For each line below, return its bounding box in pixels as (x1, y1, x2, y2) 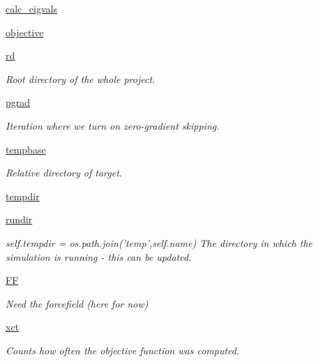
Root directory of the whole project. (6, 71, 156, 86)
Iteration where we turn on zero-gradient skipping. (6, 118, 220, 133)
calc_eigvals (6, 1, 57, 15)
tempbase (6, 142, 46, 156)
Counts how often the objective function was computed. (6, 342, 240, 357)
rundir (6, 212, 33, 227)
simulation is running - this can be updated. (6, 249, 192, 264)
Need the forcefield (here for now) (6, 296, 149, 310)
